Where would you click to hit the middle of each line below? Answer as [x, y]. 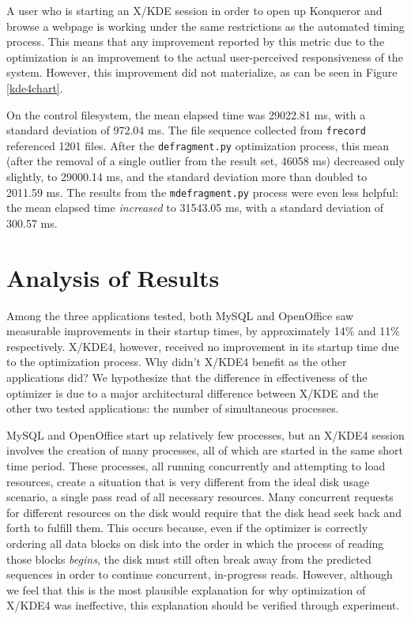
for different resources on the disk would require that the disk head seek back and [204, 512]
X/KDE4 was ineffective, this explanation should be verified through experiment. [203, 605]
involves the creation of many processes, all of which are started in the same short [205, 450]
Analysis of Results [113, 277]
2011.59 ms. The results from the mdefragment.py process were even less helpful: [202, 192]
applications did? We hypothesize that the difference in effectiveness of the [187, 377]
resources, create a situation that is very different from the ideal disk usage [188, 481]
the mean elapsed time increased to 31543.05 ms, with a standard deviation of [195, 208]
